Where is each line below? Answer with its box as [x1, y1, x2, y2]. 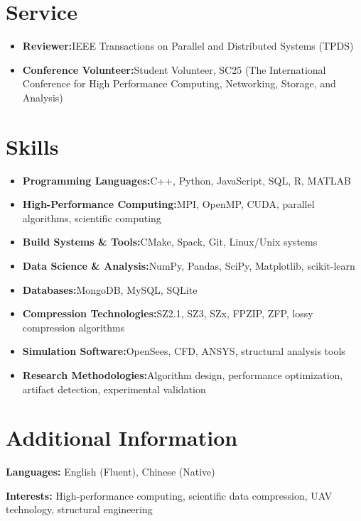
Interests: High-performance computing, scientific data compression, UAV [6, 488, 333, 503]
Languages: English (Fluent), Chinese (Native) [6, 464, 215, 479]
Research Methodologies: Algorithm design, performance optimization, [22, 367, 343, 382]
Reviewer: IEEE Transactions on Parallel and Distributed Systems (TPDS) [22, 38, 354, 53]
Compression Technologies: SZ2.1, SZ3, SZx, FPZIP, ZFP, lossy [22, 306, 313, 321]
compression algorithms [22, 319, 125, 334]
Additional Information [6, 423, 238, 452]
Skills [6, 131, 59, 160]
